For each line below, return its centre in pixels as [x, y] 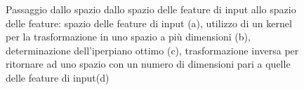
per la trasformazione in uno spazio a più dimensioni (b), [128, 37]
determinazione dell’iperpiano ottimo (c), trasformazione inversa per [152, 50]
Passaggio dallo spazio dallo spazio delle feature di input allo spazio [151, 9]
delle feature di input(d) [58, 77]
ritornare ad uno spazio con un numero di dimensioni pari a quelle [148, 64]
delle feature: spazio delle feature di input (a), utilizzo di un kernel [149, 23]
